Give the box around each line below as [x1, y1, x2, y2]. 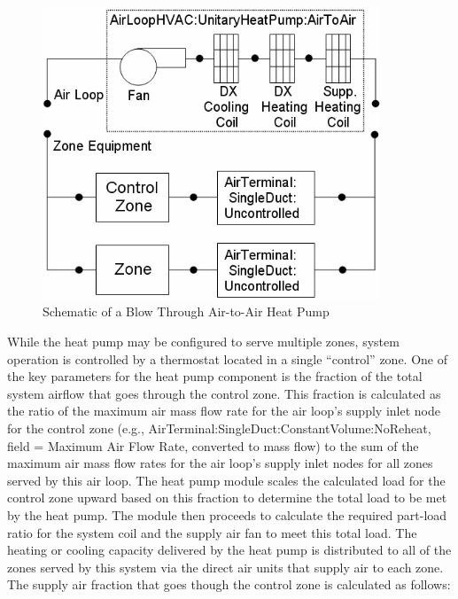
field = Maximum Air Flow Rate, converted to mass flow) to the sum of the [7, 436, 419, 455]
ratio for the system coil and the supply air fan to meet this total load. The [7, 523, 417, 541]
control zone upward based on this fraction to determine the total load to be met [7, 488, 447, 507]
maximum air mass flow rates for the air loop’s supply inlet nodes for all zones [7, 454, 433, 472]
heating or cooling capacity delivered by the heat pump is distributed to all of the [7, 541, 452, 559]
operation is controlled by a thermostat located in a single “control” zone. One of [7, 349, 447, 368]
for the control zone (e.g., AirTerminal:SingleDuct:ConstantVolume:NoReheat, [7, 419, 431, 438]
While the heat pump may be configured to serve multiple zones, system [7, 332, 400, 351]
